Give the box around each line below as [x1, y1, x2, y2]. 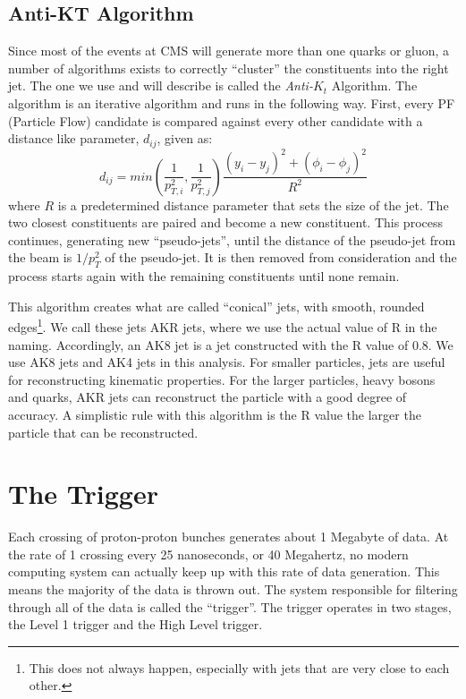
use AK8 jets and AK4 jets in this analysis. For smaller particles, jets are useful [8, 353, 445, 371]
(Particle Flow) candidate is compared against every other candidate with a [8, 111, 423, 130]
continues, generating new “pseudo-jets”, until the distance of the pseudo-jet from [8, 230, 456, 249]
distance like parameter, [8, 129, 140, 148]
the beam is [8, 248, 72, 267]
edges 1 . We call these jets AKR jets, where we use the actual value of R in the [8, 315, 437, 336]
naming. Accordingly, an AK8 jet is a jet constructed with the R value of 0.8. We [8, 335, 453, 354]
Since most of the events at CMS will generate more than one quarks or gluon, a [8, 41, 450, 60]
